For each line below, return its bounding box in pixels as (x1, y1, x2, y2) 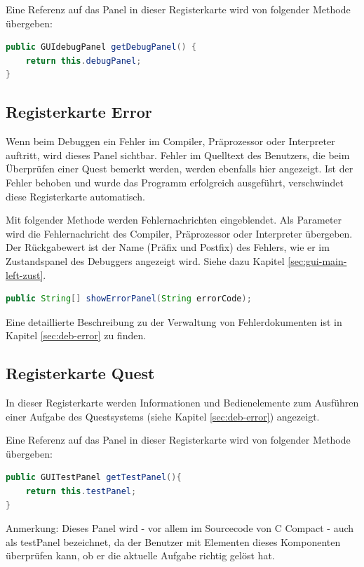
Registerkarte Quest (6, 362, 155, 384)
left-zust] (6, 267, 43, 282)
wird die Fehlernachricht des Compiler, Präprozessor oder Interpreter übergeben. (6, 226, 353, 240)
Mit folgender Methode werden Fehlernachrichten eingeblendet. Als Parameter (6, 212, 342, 227)
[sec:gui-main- (288, 253, 347, 268)
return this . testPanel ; (25, 486, 137, 497)
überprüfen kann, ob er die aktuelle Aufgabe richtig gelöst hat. (6, 548, 275, 563)
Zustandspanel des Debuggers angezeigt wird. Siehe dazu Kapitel (6, 253, 285, 268)
